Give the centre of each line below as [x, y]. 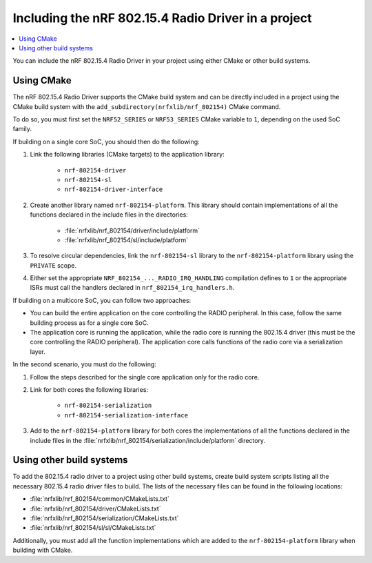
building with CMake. [43, 550]
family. [22, 129]
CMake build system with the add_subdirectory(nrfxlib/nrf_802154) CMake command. [147, 106]
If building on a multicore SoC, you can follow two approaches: [102, 300]
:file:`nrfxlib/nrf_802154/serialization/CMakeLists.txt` [104, 518]
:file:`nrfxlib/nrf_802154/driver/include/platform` [132, 230]
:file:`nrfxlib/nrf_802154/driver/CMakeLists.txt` [95, 508]
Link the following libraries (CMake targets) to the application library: [127, 155]
